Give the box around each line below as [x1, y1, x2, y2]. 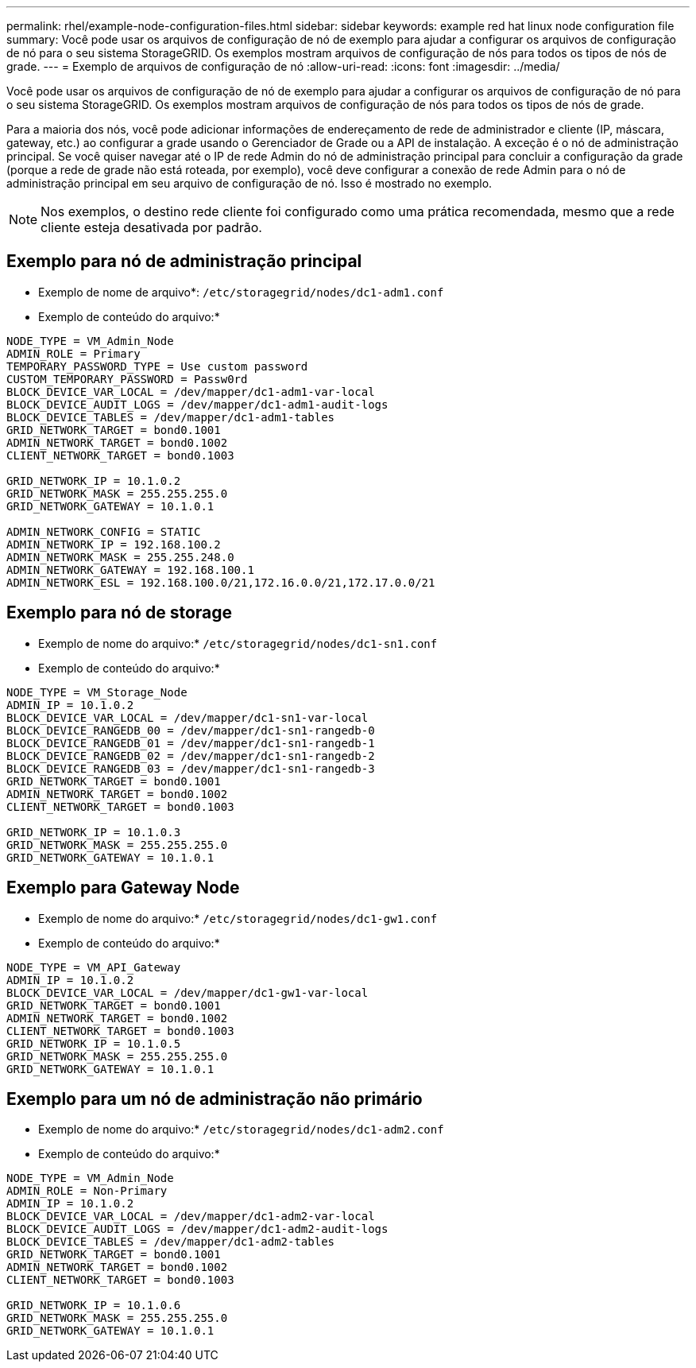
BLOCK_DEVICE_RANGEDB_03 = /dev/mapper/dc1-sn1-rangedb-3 [6, 762, 375, 775]
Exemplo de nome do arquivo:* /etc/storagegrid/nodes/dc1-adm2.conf [38, 1122, 444, 1137]
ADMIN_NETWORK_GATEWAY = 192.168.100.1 [6, 563, 254, 576]
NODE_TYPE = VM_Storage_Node [6, 685, 188, 699]
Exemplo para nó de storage [6, 603, 233, 623]
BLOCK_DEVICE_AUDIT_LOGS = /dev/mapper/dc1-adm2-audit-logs [6, 1223, 389, 1236]
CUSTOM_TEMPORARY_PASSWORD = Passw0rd [6, 372, 248, 386]
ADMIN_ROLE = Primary [6, 347, 141, 360]
